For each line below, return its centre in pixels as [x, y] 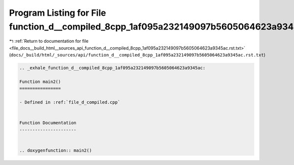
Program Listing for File [58, 13]
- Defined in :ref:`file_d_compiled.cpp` [70, 102]
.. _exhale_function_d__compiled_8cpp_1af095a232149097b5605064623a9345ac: [112, 68]
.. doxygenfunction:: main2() [56, 150]
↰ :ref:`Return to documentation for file [49, 41]
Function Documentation [48, 123]
